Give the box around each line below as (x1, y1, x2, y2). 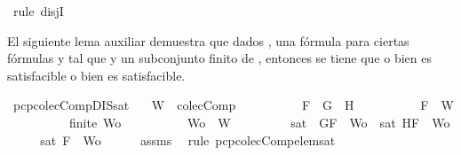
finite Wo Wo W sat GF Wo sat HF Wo (68, 112, 450, 131)
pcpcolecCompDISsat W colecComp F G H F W (12, 96, 454, 114)
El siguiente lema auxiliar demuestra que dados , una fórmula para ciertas (7, 31, 409, 50)
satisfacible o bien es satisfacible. (7, 66, 186, 84)
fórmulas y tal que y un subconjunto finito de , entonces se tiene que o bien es (7, 49, 432, 67)
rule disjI (12, 2, 64, 19)
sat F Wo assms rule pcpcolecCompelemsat (40, 130, 336, 149)
